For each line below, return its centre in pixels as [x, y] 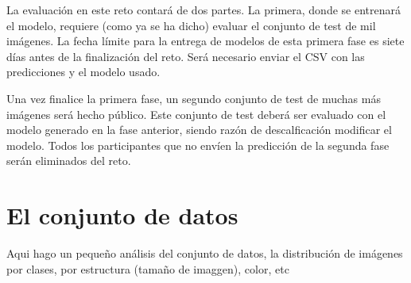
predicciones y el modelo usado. [83, 72]
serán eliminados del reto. [69, 161]
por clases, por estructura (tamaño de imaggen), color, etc [148, 268]
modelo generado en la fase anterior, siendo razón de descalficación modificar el [199, 130]
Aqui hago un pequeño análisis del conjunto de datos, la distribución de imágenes [205, 253]
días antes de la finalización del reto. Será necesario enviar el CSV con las [186, 56]
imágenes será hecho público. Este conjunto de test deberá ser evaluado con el [196, 114]
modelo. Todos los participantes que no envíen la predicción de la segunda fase [198, 145]
